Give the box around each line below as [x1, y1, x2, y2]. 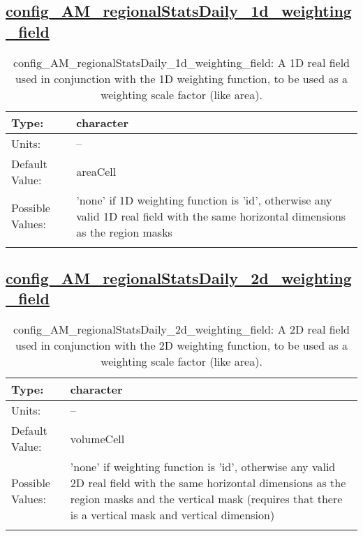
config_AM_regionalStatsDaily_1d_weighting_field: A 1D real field [13, 54, 350, 70]
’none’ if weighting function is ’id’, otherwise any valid [70, 459, 336, 475]
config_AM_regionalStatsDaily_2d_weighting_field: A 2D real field [13, 321, 350, 338]
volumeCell [70, 430, 125, 447]
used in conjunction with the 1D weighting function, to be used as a [15, 70, 348, 87]
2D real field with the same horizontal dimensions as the [70, 475, 346, 491]
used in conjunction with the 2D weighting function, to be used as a [15, 337, 348, 354]
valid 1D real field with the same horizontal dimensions [76, 207, 346, 224]
